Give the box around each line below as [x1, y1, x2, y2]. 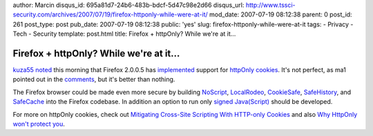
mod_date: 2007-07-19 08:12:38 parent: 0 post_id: [209, 10, 352, 19]
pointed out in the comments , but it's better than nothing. [12, 76, 175, 84]
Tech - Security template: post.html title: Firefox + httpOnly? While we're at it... [12, 30, 236, 38]
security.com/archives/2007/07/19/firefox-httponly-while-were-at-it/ [12, 10, 209, 19]
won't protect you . [12, 120, 66, 128]
